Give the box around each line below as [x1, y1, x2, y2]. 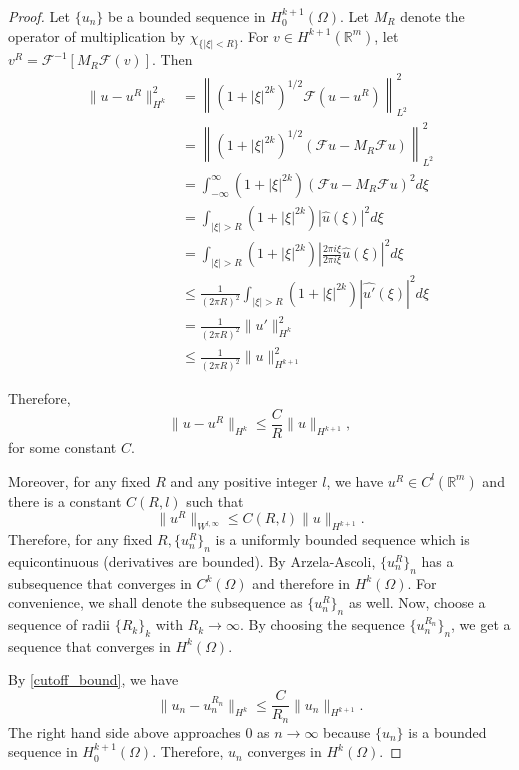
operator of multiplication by [8, 25, 186, 46]
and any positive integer [170, 470, 318, 491]
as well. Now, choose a [348, 592, 486, 613]
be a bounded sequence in [107, 6, 266, 26]
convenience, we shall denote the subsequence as [8, 592, 303, 613]
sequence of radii [8, 614, 111, 635]
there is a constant [8, 490, 122, 511]
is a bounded [408, 721, 487, 742]
